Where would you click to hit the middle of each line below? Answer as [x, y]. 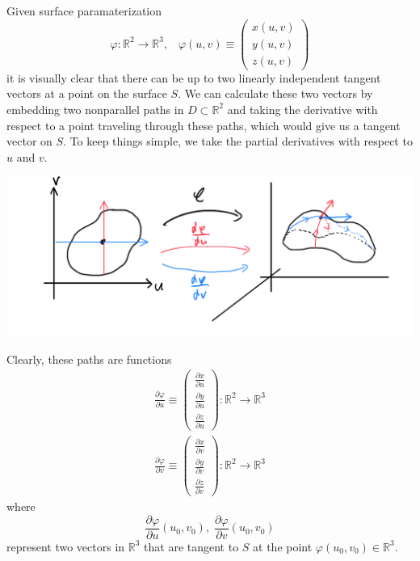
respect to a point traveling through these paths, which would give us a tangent [204, 125]
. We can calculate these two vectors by [275, 93]
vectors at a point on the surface [87, 93]
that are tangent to [191, 546]
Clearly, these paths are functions [89, 359]
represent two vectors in [66, 546]
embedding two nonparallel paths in [95, 109]
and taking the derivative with [302, 109]
